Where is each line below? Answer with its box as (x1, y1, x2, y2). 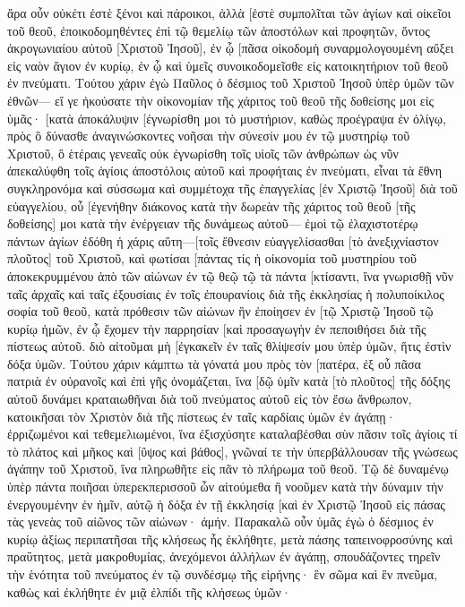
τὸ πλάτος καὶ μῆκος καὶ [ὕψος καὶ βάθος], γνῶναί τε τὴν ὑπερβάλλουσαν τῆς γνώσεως (7, 441, 458, 460)
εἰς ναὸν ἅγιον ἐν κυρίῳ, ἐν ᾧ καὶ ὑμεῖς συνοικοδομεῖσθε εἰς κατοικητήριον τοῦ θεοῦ (7, 56, 449, 74)
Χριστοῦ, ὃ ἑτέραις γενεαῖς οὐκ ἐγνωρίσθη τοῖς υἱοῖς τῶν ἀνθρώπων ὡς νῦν (7, 143, 399, 162)
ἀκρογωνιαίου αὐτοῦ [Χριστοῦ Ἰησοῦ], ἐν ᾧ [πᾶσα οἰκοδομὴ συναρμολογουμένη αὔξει (7, 38, 454, 57)
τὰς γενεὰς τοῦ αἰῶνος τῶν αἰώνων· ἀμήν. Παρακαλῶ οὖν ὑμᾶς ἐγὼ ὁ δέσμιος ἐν (7, 512, 434, 531)
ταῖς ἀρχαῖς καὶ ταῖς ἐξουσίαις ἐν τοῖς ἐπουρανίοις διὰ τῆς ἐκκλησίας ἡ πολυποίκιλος (7, 284, 444, 303)
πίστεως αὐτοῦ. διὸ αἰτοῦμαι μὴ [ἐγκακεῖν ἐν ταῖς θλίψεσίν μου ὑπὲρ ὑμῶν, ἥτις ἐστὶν (7, 337, 452, 355)
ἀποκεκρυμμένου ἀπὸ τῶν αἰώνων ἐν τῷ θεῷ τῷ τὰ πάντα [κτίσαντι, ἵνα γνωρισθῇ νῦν (7, 266, 454, 285)
